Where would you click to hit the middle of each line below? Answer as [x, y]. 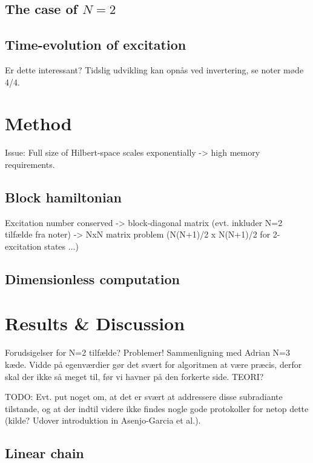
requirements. [30, 164]
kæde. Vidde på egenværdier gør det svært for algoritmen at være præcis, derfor [153, 364]
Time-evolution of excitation [96, 45]
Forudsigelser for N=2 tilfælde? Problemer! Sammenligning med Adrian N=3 [147, 352]
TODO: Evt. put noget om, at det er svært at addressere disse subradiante [144, 397]
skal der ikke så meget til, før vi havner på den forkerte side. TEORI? [134, 376]
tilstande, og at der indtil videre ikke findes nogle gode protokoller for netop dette [157, 408]
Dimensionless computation [92, 278]
